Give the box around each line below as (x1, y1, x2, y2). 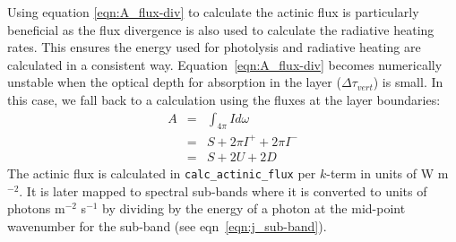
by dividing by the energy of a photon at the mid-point (102, 199, 406, 218)
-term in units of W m (326, 163, 449, 182)
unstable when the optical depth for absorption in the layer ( (7, 73, 341, 91)
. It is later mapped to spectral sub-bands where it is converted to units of (19, 181, 427, 200)
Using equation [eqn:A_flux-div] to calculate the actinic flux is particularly (7, 3, 419, 21)
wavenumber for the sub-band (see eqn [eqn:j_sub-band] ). (7, 216, 327, 235)
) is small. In (373, 73, 443, 91)
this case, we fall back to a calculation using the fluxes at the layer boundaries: (7, 90, 441, 108)
